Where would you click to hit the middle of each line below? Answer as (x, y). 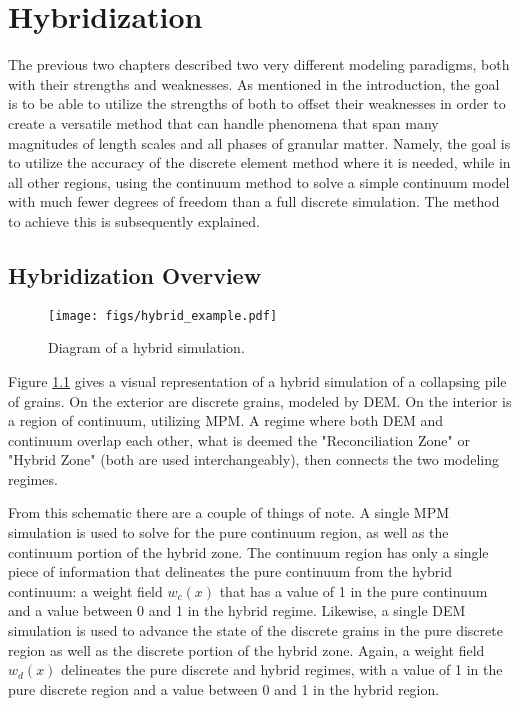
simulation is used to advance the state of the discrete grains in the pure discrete (255, 630)
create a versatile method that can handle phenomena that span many (223, 122)
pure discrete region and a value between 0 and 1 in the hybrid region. (224, 688)
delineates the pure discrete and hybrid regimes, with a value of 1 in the (282, 669)
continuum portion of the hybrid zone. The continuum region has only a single (248, 551)
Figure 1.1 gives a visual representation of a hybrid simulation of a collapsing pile (257, 380)
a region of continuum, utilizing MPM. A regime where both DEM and (226, 420)
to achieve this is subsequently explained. (134, 220)
